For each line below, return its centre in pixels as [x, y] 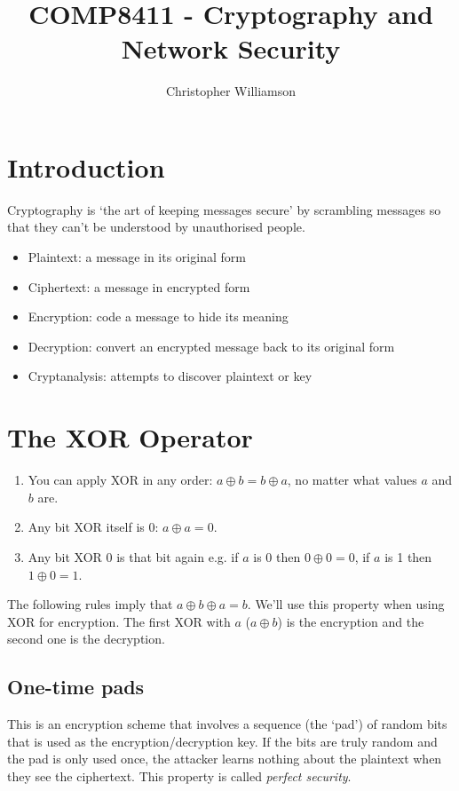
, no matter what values [352, 480]
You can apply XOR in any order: [120, 480]
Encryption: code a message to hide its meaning [158, 316]
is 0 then [277, 556]
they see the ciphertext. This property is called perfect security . [179, 775]
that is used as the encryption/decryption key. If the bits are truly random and [222, 741]
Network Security [231, 48]
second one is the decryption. [86, 639]
